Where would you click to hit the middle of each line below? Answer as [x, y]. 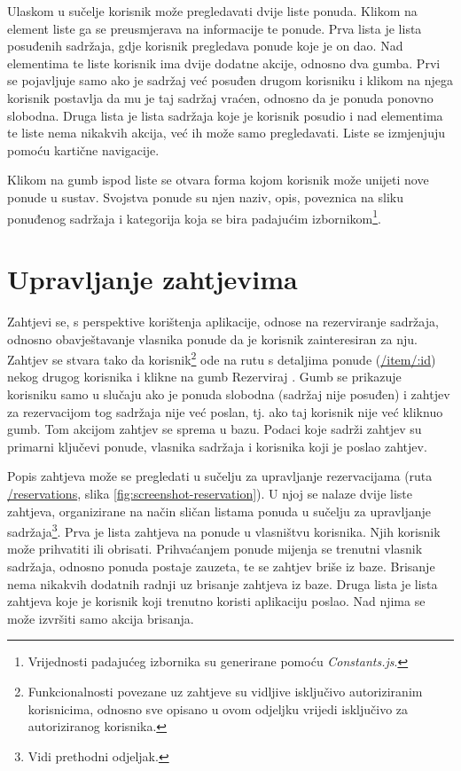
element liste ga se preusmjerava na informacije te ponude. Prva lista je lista [215, 28]
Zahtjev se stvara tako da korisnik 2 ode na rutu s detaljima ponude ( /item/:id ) [222, 358]
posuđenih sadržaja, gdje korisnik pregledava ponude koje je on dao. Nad [205, 46]
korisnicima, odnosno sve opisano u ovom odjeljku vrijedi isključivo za [218, 708]
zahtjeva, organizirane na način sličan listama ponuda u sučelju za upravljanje [219, 511]
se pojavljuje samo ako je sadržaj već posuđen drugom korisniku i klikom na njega [230, 80]
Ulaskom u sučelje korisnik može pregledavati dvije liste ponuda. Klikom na [212, 11]
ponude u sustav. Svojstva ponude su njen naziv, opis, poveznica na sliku [205, 197]
